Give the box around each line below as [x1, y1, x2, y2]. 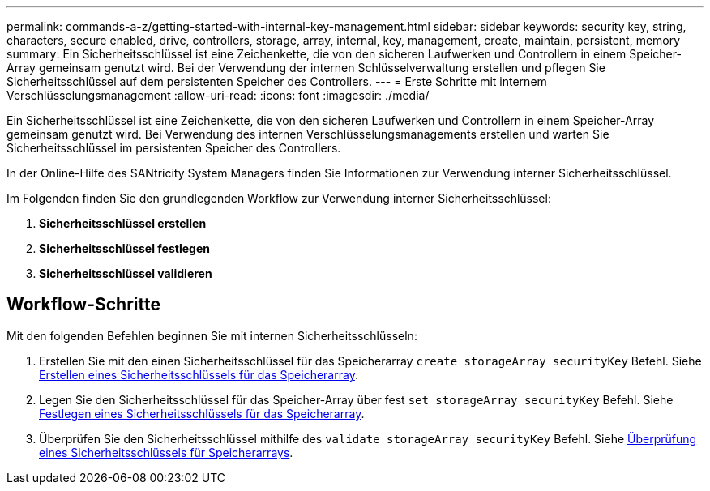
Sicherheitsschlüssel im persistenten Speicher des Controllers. [6, 141, 341, 155]
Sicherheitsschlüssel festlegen [39, 241, 210, 255]
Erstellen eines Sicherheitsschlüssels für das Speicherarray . [39, 367, 358, 382]
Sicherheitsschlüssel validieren [39, 267, 212, 280]
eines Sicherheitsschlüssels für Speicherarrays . [39, 445, 293, 459]
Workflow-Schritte [6, 294, 160, 315]
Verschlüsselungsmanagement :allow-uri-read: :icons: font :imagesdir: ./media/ [6, 88, 430, 102]
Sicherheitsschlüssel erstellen [39, 216, 207, 230]
